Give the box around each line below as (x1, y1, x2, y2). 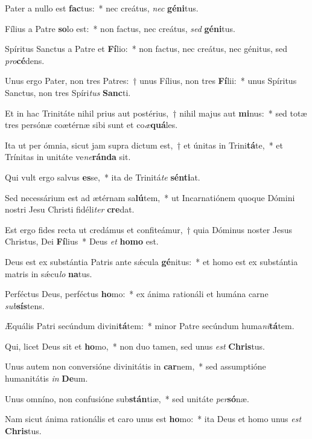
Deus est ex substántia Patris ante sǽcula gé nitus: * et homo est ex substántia (5, 255, 298, 268)
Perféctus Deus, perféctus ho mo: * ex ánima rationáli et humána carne (5, 287, 269, 300)
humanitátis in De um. (5, 372, 88, 385)
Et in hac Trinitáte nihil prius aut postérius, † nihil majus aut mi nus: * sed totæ (5, 106, 307, 119)
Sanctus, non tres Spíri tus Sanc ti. (5, 86, 131, 98)
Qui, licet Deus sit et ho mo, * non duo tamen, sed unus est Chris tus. (5, 339, 266, 352)
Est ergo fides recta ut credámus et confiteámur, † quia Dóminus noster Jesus (5, 223, 293, 236)
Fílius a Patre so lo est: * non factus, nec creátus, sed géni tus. (5, 22, 235, 34)
